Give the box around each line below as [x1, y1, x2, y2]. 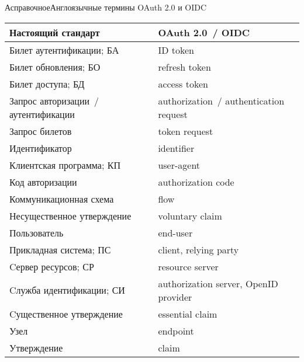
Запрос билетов [9, 124, 72, 138]
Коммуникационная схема [9, 192, 114, 206]
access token [158, 76, 208, 90]
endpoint [158, 323, 194, 337]
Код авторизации [9, 175, 77, 189]
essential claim [158, 307, 217, 321]
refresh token [158, 60, 211, 74]
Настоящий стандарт [9, 25, 100, 39]
